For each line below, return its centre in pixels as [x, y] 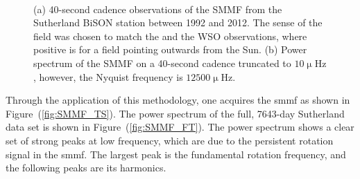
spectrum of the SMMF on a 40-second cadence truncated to [162, 63]
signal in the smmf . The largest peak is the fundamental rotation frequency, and [176, 154]
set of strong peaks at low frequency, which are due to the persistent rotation [170, 140]
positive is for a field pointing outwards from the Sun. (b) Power [170, 49]
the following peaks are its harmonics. [86, 168]
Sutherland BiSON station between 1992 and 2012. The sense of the [178, 22]
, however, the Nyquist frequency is [108, 76]
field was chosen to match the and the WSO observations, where [170, 36]
